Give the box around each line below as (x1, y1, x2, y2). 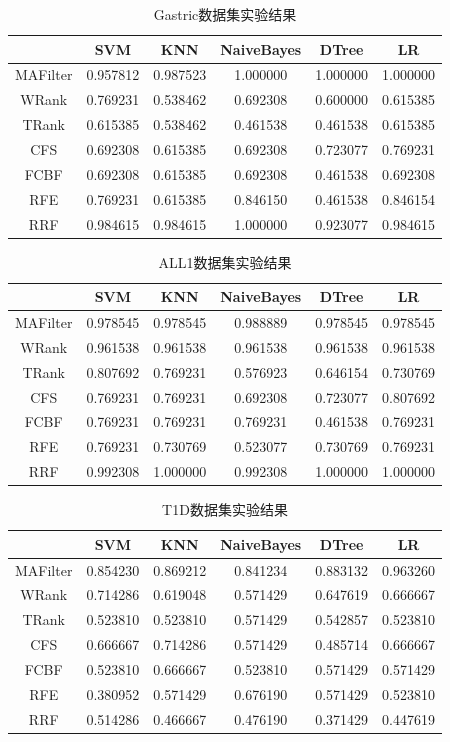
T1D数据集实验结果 (162, 499, 288, 520)
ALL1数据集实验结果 (158, 251, 292, 272)
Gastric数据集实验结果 (153, 4, 297, 24)
